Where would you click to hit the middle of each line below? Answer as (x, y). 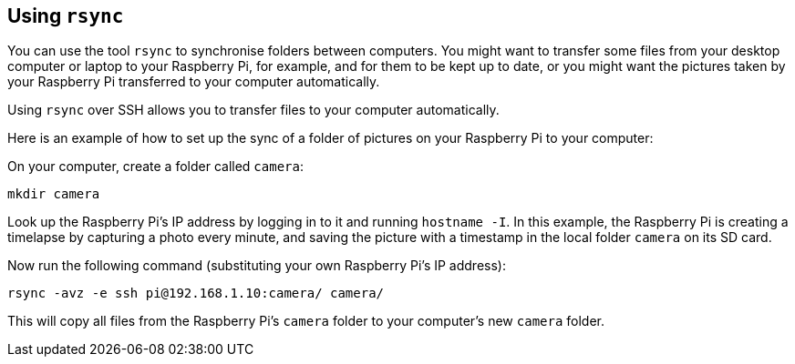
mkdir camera (54, 194)
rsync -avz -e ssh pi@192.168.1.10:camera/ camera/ (196, 293)
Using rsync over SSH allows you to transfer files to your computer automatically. (253, 110)
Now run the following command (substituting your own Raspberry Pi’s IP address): (257, 266)
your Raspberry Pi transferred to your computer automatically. (194, 82)
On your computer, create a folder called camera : (155, 167)
